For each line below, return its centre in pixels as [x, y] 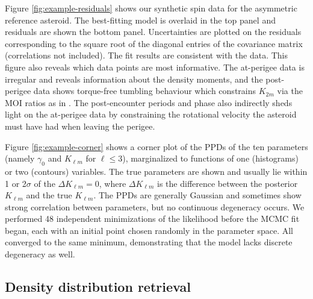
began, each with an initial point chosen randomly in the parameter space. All [149, 230]
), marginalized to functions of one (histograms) [210, 158]
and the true [49, 195]
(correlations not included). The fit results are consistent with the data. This [147, 55]
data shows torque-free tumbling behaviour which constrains [145, 91]
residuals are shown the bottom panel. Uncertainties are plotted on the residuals [153, 32]
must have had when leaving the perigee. [80, 126]
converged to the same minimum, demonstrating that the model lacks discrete [149, 242]
